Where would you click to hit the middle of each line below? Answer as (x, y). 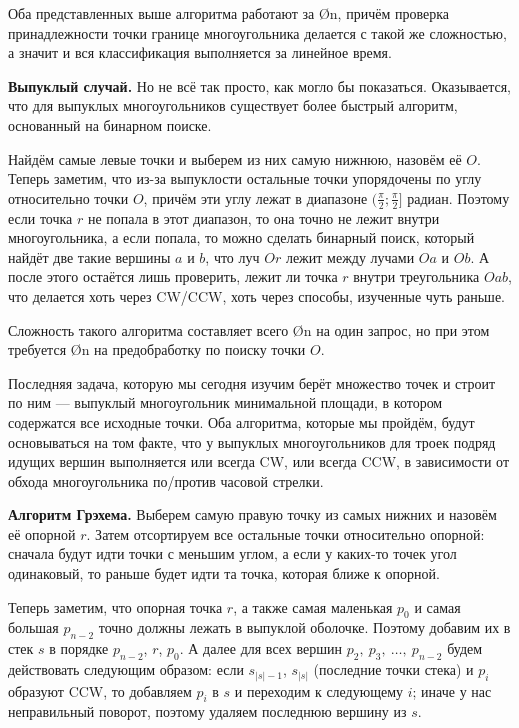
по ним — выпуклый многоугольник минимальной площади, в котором (225, 402)
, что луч (232, 256)
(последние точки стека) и (393, 669)
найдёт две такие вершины (89, 256)
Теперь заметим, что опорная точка (115, 606)
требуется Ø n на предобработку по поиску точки (157, 349)
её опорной (42, 533)
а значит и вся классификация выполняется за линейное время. (200, 52)
